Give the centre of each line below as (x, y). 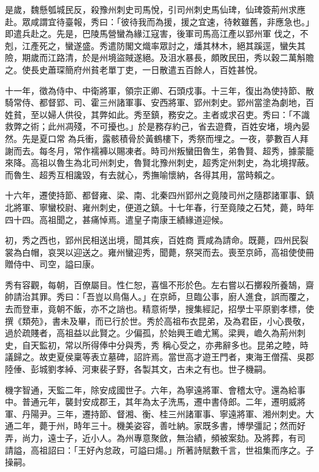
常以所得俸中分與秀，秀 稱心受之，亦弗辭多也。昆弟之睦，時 (186, 344)
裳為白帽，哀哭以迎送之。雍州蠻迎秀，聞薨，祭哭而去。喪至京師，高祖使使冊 (159, 252)
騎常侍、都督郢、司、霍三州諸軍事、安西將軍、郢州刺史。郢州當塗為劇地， (155, 102)
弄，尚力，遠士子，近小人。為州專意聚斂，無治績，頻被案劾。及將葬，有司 (155, 438)
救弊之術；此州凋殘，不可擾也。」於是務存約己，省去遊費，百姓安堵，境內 (153, 126)
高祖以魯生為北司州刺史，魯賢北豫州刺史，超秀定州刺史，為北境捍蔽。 (172, 163)
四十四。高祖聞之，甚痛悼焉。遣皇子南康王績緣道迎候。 (117, 219)
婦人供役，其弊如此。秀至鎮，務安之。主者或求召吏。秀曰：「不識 (179, 114)
